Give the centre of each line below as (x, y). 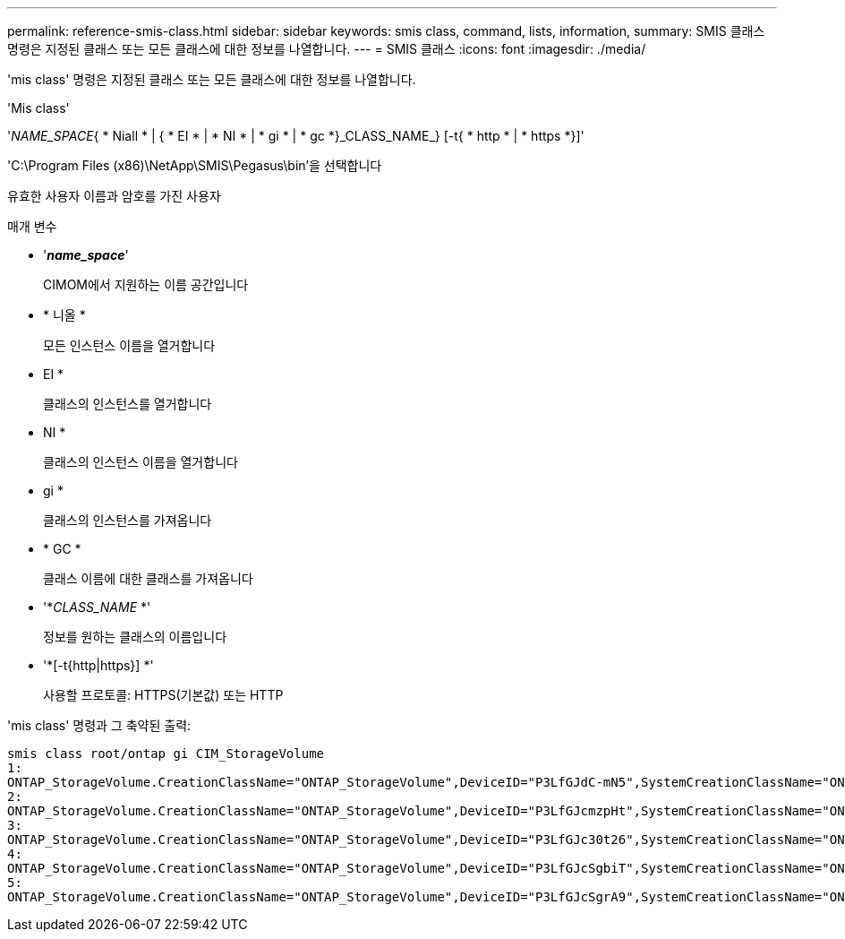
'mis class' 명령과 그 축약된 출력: (99, 725)
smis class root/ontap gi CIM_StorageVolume (166, 754)
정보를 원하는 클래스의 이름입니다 (135, 637)
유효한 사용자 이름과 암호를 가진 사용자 (114, 196)
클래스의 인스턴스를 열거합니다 (128, 404)
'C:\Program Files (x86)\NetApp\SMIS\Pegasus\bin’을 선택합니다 (195, 165)
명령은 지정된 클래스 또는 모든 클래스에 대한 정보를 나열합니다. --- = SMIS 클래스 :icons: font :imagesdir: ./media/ (327, 49)
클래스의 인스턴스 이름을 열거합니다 (141, 462)
